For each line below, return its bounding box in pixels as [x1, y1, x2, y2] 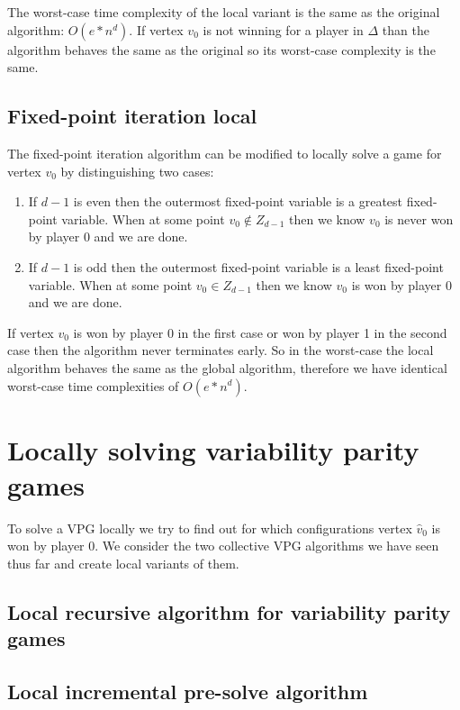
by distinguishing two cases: [60, 161, 214, 180]
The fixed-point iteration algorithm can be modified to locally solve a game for [7, 143, 442, 162]
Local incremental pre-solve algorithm [7, 678, 368, 705]
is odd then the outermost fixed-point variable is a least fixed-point [73, 257, 444, 276]
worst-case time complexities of [7, 376, 179, 395]
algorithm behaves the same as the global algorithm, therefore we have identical [7, 358, 447, 377]
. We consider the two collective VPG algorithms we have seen [95, 536, 439, 555]
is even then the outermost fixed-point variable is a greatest [73, 192, 403, 211]
